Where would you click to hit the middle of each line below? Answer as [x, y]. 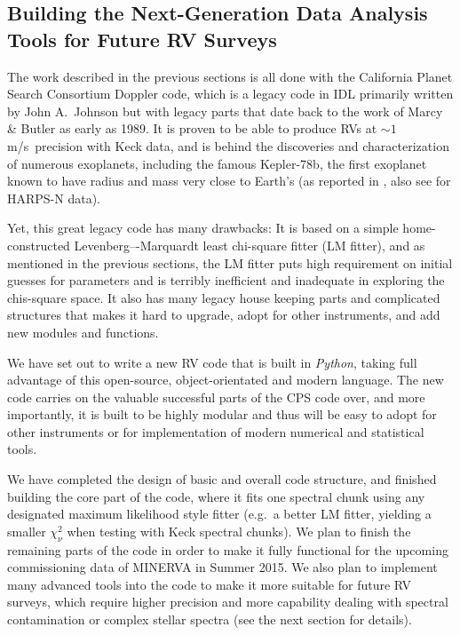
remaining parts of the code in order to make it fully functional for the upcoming [228, 549]
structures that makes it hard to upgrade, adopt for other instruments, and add [224, 315]
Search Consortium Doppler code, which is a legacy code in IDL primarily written [230, 94]
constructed [39, 245]
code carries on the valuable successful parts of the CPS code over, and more [216, 397]
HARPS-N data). [54, 198]
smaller [27, 531]
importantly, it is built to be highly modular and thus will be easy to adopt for [222, 414]
